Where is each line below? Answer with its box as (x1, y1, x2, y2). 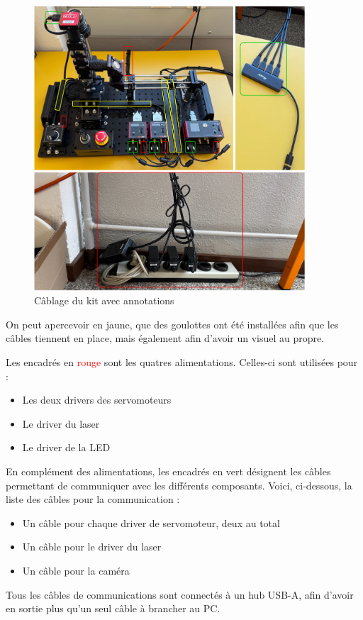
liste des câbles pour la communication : (6, 492, 180, 506)
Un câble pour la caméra (22, 563, 130, 577)
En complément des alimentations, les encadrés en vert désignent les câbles (6, 463, 331, 478)
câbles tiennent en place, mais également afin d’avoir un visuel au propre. (6, 331, 325, 345)
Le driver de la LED (22, 440, 111, 455)
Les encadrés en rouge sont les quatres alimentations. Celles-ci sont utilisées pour (6, 354, 358, 369)
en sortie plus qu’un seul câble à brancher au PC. (6, 601, 220, 616)
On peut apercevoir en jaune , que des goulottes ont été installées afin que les (6, 316, 339, 331)
